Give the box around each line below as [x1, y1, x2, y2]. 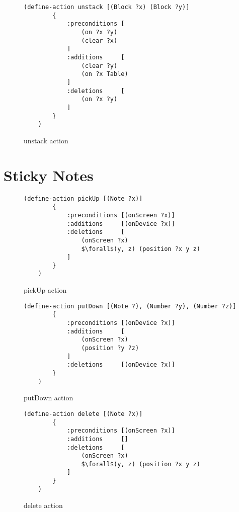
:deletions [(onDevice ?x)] [66, 361, 175, 369]
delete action [24, 500, 63, 510]
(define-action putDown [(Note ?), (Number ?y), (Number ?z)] [24, 302, 236, 310]
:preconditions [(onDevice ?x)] [66, 319, 175, 327]
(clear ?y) [81, 62, 118, 69]
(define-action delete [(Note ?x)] [24, 410, 143, 417]
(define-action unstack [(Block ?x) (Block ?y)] [24, 4, 190, 11]
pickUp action [24, 285, 67, 295]
